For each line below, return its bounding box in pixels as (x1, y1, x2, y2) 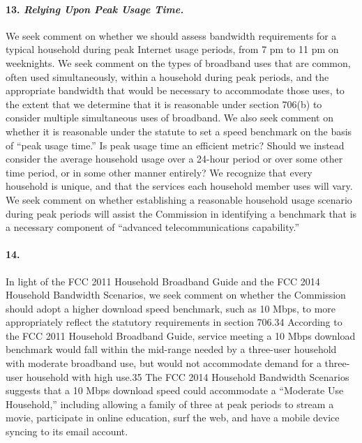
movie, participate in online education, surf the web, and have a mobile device (6, 410, 340, 425)
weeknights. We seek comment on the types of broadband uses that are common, (6, 55, 351, 70)
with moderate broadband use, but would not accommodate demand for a (6, 356, 322, 370)
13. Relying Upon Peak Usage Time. (6, 1, 184, 16)
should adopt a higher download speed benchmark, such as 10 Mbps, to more (6, 301, 336, 315)
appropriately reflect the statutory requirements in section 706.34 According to (6, 315, 342, 329)
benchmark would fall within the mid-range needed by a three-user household (6, 342, 337, 356)
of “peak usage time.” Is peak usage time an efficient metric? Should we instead (6, 137, 345, 152)
